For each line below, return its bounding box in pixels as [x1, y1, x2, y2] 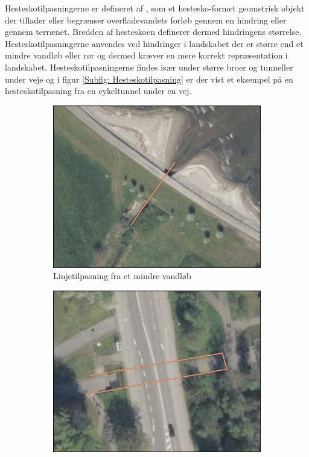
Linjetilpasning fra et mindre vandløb [53, 269, 191, 282]
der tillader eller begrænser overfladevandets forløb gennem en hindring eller [5, 13, 287, 26]
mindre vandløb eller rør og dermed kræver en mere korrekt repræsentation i [5, 49, 288, 61]
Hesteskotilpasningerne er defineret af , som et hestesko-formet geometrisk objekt [5, 2, 305, 14]
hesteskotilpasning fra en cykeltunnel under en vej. [5, 84, 192, 97]
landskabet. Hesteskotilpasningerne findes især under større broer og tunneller [5, 60, 293, 73]
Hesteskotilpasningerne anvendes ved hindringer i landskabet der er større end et [5, 37, 304, 49]
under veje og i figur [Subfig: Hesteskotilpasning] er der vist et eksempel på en [5, 72, 293, 85]
